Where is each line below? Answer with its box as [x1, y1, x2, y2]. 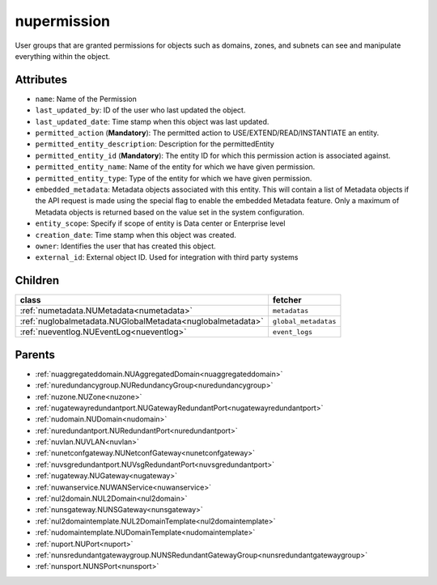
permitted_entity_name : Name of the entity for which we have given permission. [35, 162, 316, 172]
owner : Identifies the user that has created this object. [35, 241, 216, 251]
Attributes [15, 73, 68, 87]
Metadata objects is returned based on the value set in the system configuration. [35, 207, 305, 217]
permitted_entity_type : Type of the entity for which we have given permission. [35, 173, 312, 183]
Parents [15, 348, 56, 362]
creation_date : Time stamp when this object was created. [35, 230, 236, 240]
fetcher [272, 295, 303, 306]
